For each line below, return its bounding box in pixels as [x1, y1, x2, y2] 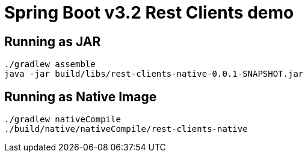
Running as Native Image [4, 89, 157, 104]
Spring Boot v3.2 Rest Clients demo [4, 2, 294, 23]
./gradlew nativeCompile [4, 114, 121, 125]
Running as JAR [4, 34, 101, 49]
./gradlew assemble [4, 59, 96, 70]
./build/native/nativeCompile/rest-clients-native [4, 124, 248, 134]
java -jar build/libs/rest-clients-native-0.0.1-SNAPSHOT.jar [4, 69, 304, 79]
